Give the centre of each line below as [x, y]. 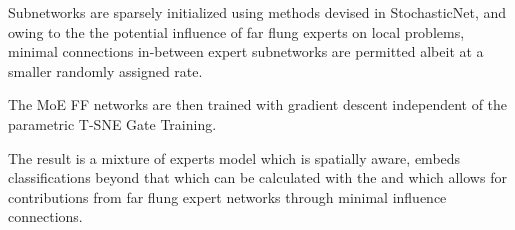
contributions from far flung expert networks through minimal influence [227, 196]
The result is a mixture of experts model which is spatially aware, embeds [234, 157]
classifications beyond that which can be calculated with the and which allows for [257, 177]
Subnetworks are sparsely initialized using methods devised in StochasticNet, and [257, 12]
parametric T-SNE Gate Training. [112, 123]
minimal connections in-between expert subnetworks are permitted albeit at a [246, 51]
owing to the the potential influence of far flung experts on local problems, [236, 31]
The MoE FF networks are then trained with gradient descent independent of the [258, 104]
